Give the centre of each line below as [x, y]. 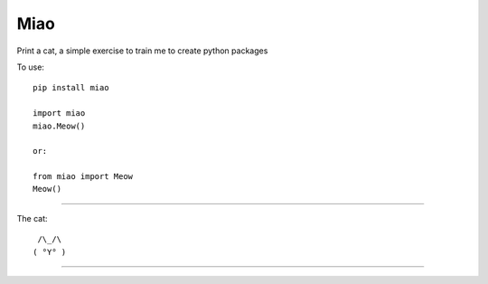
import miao [59, 114]
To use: [31, 67]
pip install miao [71, 88]
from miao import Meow [83, 177]
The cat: [33, 218]
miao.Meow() [59, 126]
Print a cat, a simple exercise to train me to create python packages [142, 51]
